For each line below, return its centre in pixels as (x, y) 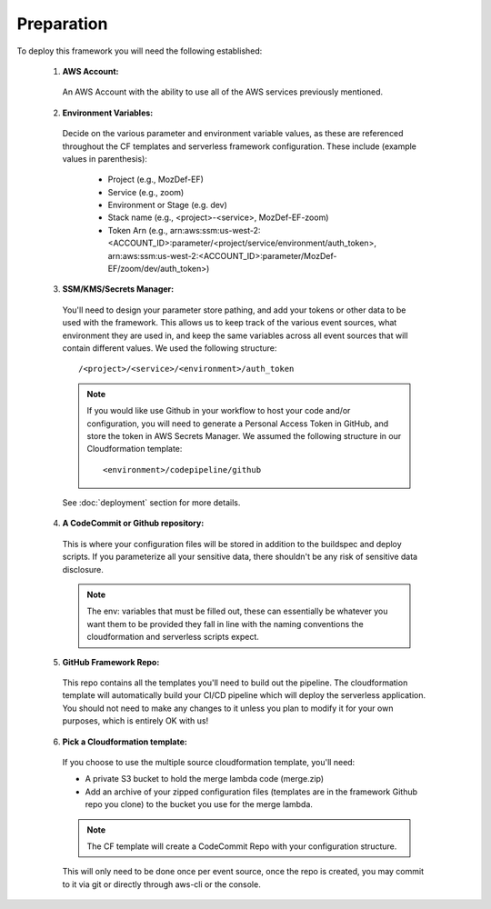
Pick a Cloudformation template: (125, 742)
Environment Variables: (108, 113)
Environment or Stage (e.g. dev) (167, 205)
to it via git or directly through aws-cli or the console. (161, 884)
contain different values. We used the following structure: (170, 348)
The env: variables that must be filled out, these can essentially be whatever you (237, 611)
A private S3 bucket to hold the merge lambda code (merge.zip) (205, 779)
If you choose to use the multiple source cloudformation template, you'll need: (209, 762)
